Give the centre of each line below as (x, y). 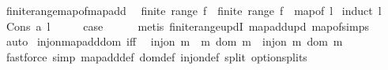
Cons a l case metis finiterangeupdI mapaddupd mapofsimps (187, 26)
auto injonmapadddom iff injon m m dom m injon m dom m (174, 41)
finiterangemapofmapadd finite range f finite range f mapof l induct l (194, 10)
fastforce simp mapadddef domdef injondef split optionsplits (156, 56)
